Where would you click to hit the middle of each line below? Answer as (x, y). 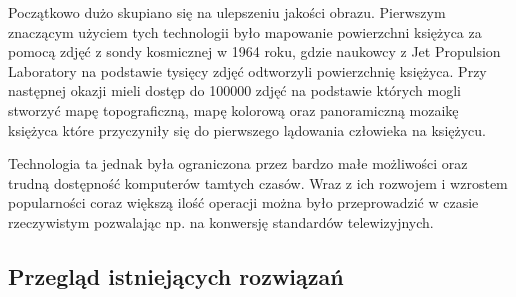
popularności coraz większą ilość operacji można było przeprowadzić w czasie (243, 202)
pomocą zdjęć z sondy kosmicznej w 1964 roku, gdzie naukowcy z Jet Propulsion (254, 51)
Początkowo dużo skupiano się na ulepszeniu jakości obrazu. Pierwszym (227, 12)
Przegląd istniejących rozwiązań (176, 275)
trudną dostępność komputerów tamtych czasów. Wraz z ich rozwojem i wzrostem (258, 182)
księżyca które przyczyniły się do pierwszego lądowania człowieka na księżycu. (247, 129)
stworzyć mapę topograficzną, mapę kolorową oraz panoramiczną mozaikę (233, 109)
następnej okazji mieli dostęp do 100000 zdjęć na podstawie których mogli (234, 90)
